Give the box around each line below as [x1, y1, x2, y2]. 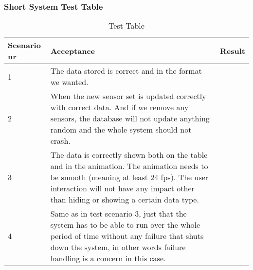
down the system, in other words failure [50, 241, 186, 253]
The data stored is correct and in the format [50, 65, 202, 77]
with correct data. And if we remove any [50, 101, 189, 113]
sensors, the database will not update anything [50, 113, 210, 124]
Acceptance [50, 45, 95, 56]
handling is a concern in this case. [50, 253, 166, 264]
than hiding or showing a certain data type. [50, 194, 199, 205]
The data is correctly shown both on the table [50, 149, 208, 161]
